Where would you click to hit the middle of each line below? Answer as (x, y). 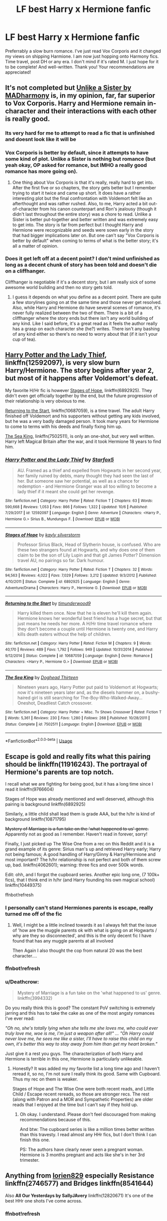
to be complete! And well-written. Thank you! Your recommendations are (80, 67)
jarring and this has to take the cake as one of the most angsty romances (80, 1013)
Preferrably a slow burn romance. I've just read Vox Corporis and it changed (83, 51)
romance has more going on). (42, 171)
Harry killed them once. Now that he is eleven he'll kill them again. (85, 613)
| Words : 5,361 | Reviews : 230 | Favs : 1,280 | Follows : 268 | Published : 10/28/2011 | (78, 718)
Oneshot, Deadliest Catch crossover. (55, 703)
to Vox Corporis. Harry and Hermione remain (76, 103)
